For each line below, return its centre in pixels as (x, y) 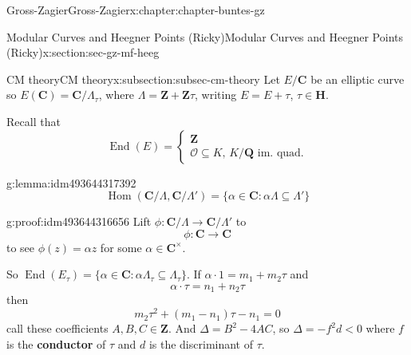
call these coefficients (57, 328)
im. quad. (281, 153)
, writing (216, 95)
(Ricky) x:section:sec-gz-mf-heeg (83, 52)
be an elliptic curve (358, 79)
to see (21, 247)
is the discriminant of (201, 343)
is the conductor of (56, 343)
